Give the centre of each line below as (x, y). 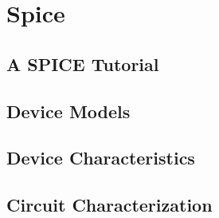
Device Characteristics (101, 158)
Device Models (68, 111)
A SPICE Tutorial (83, 63)
